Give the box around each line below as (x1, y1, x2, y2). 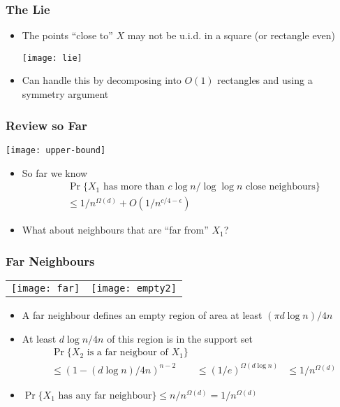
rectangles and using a (217, 73, 313, 87)
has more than (103, 182, 165, 192)
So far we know (22, 165, 88, 180)
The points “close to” (22, 28, 113, 43)
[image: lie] (22, 52, 82, 63)
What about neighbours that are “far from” (22, 222, 209, 237)
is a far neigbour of (87, 348, 168, 358)
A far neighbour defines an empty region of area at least (22, 308, 263, 322)
